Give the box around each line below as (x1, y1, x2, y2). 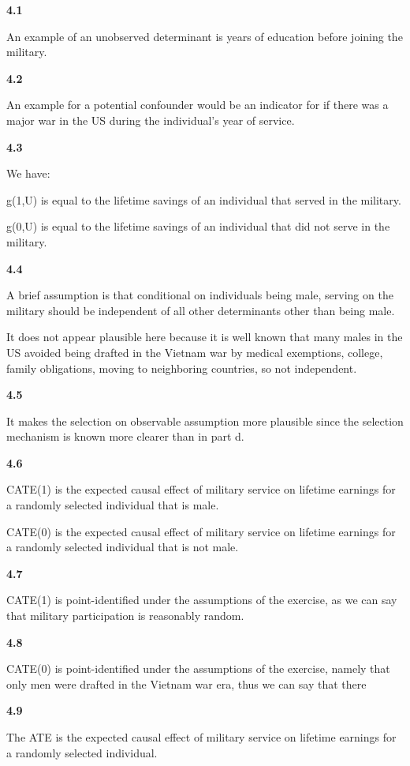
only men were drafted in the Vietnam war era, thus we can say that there (6, 675, 367, 692)
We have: (6, 165, 50, 182)
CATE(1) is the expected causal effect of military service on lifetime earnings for (6, 481, 396, 498)
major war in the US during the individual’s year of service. (6, 111, 295, 128)
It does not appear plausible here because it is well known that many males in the (6, 329, 403, 345)
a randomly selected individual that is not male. (6, 539, 239, 555)
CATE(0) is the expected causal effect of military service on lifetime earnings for (6, 523, 396, 539)
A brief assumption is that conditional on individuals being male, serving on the (6, 287, 393, 303)
